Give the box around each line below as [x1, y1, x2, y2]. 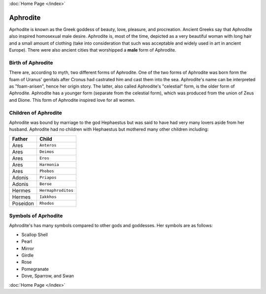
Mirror [21, 245, 34, 251]
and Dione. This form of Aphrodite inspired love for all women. [9, 97, 135, 103]
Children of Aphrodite [9, 109, 63, 116]
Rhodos [39, 201, 54, 206]
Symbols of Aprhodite [9, 212, 63, 219]
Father [12, 135, 28, 142]
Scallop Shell [21, 232, 48, 237]
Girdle [21, 252, 34, 258]
